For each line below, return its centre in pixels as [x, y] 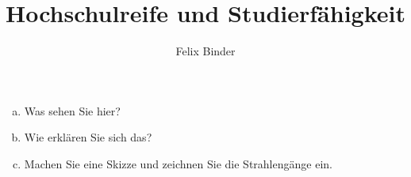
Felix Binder [205, 51]
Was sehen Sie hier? [72, 110]
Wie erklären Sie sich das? [88, 137]
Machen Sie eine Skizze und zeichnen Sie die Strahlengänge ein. [178, 163]
